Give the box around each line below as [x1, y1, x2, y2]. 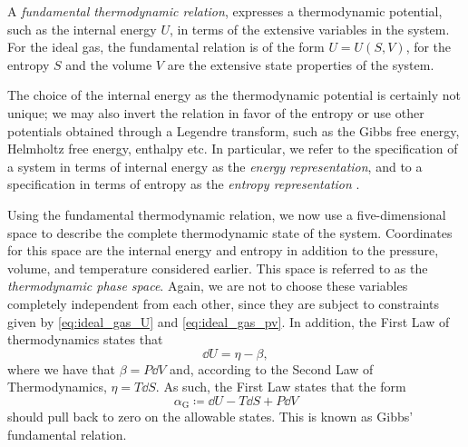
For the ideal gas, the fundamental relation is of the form [7, 37, 325, 56]
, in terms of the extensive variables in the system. [169, 19, 450, 38]
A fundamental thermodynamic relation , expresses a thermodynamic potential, [7, 2, 443, 20]
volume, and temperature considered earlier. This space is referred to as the [7, 258, 428, 277]
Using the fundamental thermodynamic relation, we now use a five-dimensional [7, 204, 446, 223]
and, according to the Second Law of [170, 359, 374, 378]
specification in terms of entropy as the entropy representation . [7, 174, 360, 194]
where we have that [7, 359, 116, 378]
